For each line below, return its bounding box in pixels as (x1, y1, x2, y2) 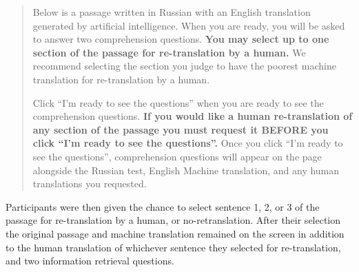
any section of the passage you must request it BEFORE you (32, 122, 329, 136)
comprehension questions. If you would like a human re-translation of (32, 109, 353, 123)
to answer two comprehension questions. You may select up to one (32, 32, 329, 46)
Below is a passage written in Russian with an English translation (32, 5, 311, 19)
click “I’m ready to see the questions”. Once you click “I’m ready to (32, 136, 343, 150)
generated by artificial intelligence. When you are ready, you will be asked (32, 18, 345, 32)
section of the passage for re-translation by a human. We (32, 45, 306, 59)
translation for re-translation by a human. (32, 72, 210, 86)
